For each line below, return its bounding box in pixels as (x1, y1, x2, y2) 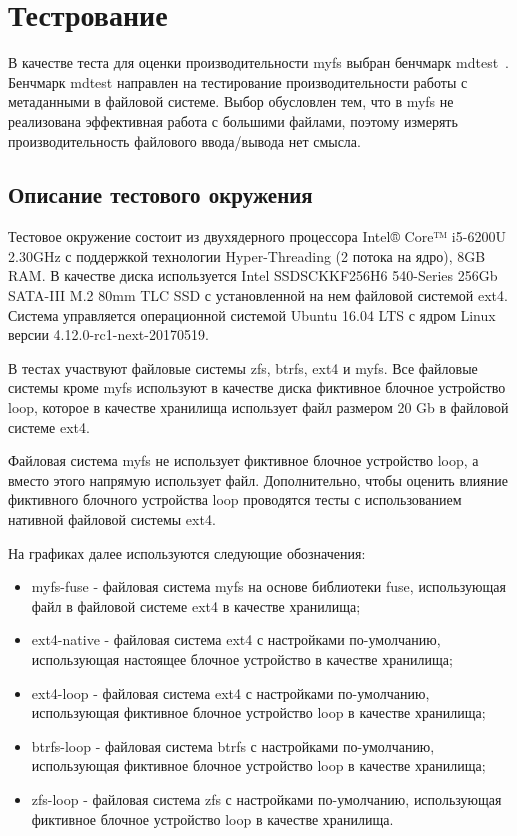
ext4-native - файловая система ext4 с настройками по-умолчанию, (31, 629, 441, 650)
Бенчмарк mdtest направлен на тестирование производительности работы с (8, 71, 468, 92)
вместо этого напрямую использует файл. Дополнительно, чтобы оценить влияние (8, 469, 508, 490)
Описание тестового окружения (8, 179, 313, 210)
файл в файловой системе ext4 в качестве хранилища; (31, 595, 361, 616)
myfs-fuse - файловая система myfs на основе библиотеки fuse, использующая (31, 576, 506, 597)
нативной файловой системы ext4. (8, 509, 216, 530)
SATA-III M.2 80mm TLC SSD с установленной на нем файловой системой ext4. (8, 285, 508, 306)
